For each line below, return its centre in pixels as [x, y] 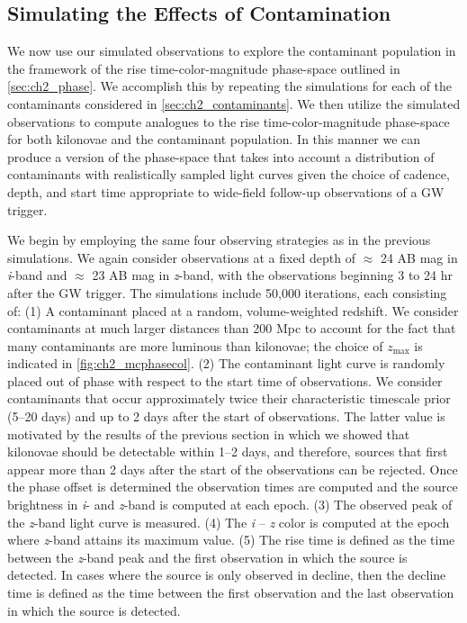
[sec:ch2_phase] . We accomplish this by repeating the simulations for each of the [230, 86]
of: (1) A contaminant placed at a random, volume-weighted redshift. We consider [233, 310]
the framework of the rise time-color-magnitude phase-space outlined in [204, 68]
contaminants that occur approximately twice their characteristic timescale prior [229, 398]
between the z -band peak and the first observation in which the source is [207, 557]
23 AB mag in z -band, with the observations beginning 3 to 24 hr [272, 275]
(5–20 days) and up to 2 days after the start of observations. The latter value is [226, 416]
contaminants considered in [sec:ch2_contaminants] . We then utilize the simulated [234, 103]
